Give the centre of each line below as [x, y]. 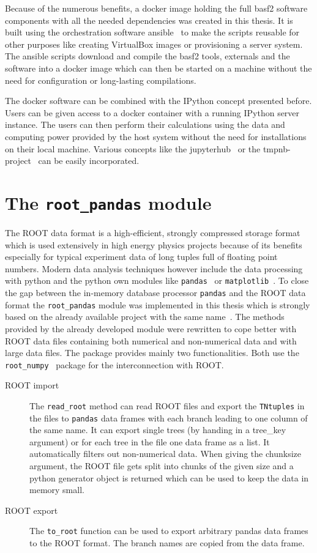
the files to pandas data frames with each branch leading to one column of [169, 418]
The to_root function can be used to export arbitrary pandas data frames [169, 531]
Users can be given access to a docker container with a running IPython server [152, 112]
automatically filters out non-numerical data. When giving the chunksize [165, 454]
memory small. [57, 490]
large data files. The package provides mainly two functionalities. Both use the [152, 353]
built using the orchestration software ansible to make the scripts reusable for [152, 32]
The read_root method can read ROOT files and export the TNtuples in [167, 405]
